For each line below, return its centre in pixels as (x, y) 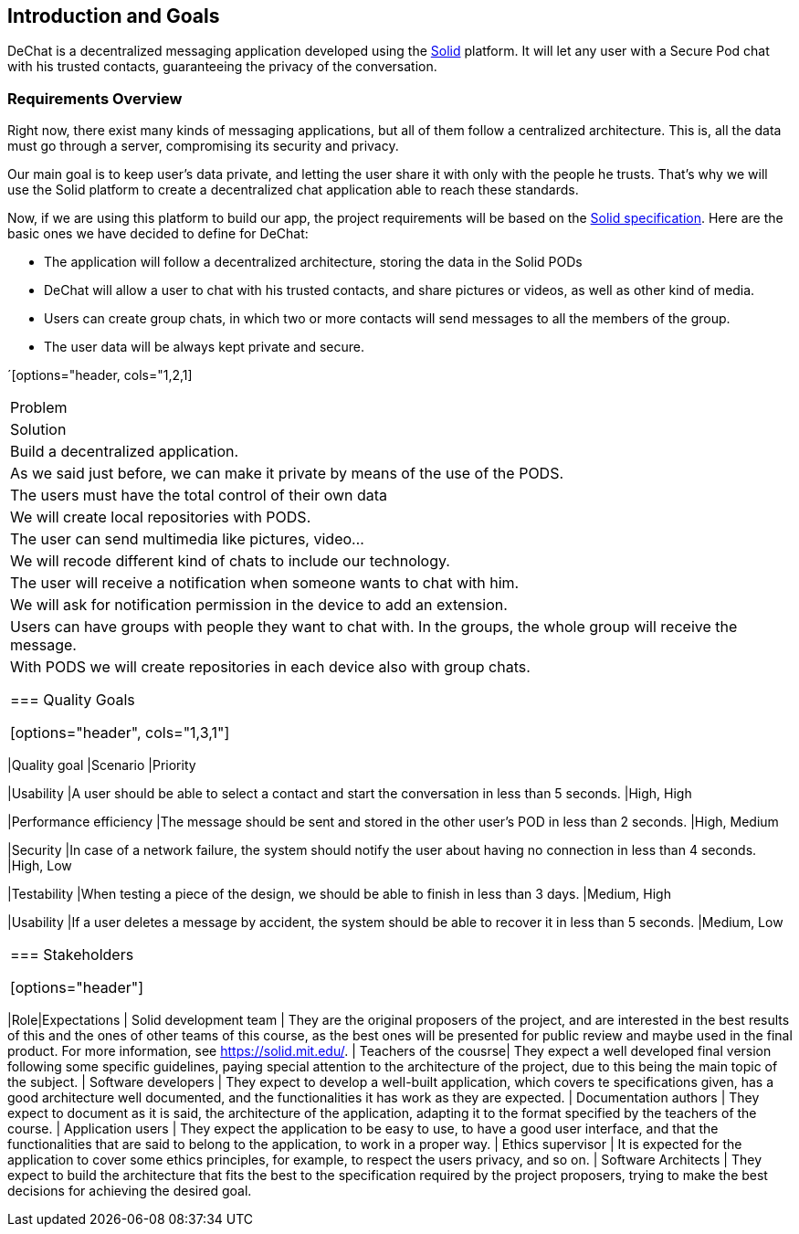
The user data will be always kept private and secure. (205, 347)
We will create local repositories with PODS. (161, 517)
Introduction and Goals (114, 16)
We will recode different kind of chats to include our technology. (230, 561)
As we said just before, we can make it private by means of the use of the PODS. (287, 474)
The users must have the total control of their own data (199, 496)
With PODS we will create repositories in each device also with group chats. (270, 667)
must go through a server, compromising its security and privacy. (203, 146)
